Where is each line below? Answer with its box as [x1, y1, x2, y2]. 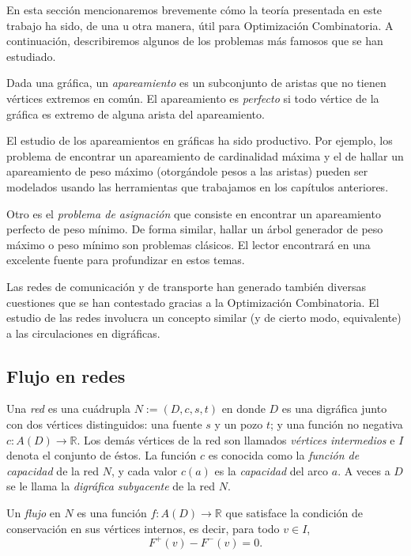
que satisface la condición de [225, 505, 364, 521]
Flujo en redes [6, 363, 126, 388]
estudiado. [6, 47, 56, 64]
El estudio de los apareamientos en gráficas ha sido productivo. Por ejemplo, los [6, 132, 393, 149]
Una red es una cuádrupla [6, 400, 131, 417]
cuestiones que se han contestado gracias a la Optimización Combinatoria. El [6, 293, 379, 310]
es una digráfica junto [281, 400, 387, 417]
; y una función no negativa [270, 416, 403, 433]
